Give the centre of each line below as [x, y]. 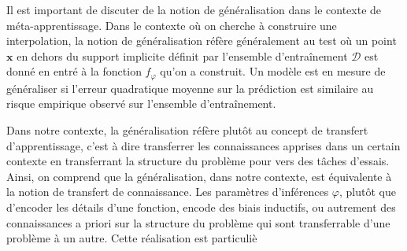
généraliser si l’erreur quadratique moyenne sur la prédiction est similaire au [190, 88]
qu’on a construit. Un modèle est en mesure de [273, 71]
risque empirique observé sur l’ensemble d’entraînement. [141, 103]
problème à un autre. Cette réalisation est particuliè [132, 238]
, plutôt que [367, 192]
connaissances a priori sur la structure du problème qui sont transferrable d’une [198, 222]
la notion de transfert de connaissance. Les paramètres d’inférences [168, 192]
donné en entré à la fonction [74, 71]
